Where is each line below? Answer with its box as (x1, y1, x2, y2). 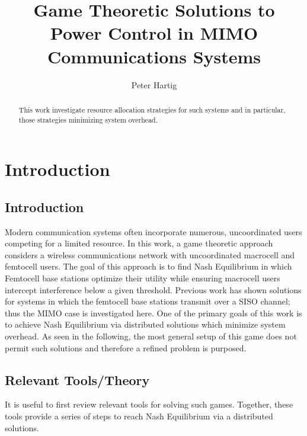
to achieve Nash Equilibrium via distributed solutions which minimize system (5, 318, 286, 331)
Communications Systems (47, 44, 261, 68)
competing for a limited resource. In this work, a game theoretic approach (5, 237, 273, 249)
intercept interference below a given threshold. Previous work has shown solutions (5, 283, 302, 296)
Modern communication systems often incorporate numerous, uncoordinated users (5, 225, 302, 238)
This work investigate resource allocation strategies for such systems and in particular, (18, 104, 286, 114)
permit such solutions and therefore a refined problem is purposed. (5, 341, 247, 354)
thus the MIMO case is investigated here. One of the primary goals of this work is (5, 306, 302, 319)
